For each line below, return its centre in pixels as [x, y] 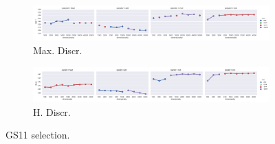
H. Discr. [52, 111]
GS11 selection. [38, 135]
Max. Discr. [58, 50]
